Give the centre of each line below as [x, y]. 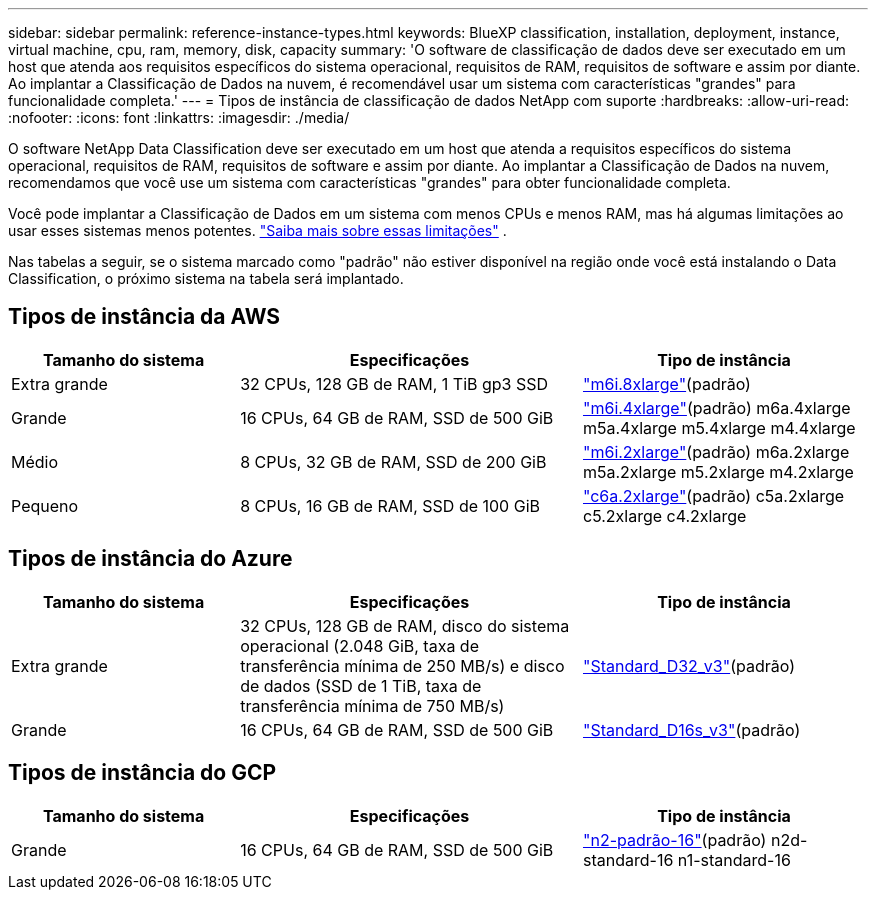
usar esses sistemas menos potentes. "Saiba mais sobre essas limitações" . [257, 230]
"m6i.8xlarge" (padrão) [666, 383]
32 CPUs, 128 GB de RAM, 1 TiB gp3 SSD [394, 383]
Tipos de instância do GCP [142, 773]
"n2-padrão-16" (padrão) [674, 839]
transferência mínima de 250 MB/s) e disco [402, 665]
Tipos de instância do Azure [150, 559]
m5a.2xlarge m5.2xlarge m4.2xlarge [718, 471]
